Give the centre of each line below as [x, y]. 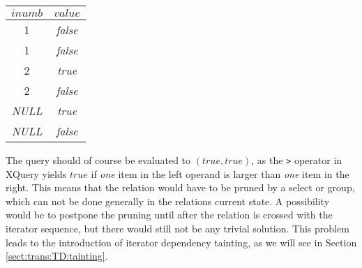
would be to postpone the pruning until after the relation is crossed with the [169, 215]
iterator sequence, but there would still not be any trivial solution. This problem [178, 229]
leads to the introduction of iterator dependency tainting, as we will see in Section [181, 242]
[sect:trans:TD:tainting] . [57, 256]
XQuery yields [36, 173]
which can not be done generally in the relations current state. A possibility [168, 201]
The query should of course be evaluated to [98, 160]
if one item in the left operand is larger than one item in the [220, 173]
